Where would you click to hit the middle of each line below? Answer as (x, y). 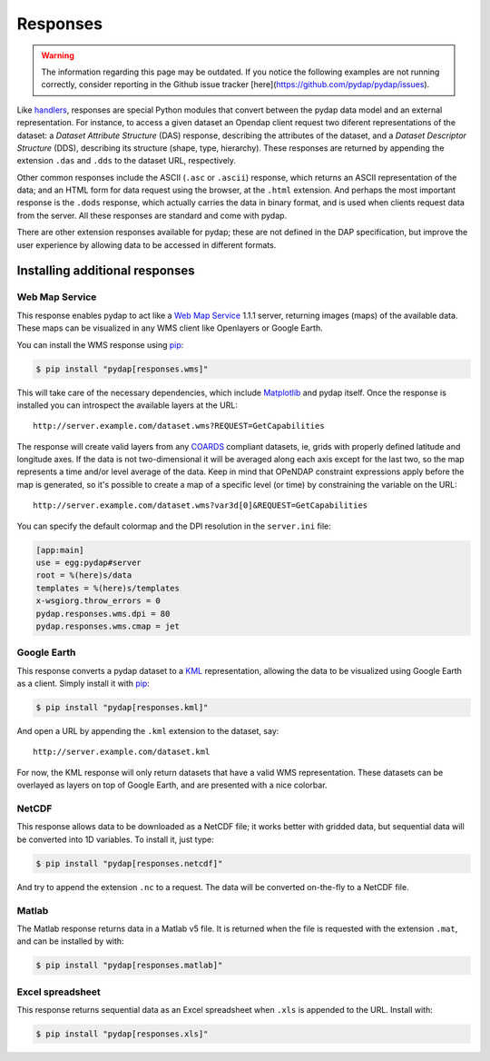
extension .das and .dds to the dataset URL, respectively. (126, 161)
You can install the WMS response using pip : (100, 344)
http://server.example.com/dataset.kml (122, 752)
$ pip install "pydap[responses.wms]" (122, 369)
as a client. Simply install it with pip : (83, 684)
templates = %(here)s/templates (108, 588)
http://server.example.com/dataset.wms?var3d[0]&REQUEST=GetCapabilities (201, 506)
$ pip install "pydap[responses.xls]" (122, 1034)
